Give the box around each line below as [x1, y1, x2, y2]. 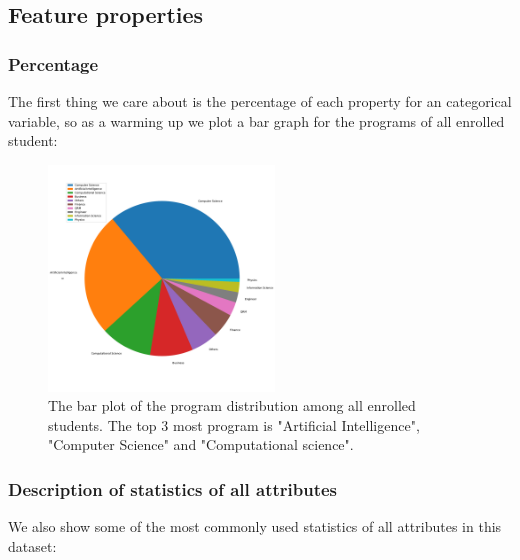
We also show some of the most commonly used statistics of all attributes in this [8, 516, 502, 537]
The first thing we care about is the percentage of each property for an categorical [8, 91, 512, 111]
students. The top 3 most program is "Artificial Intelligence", [48, 414, 420, 435]
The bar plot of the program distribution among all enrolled [48, 395, 416, 416]
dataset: [8, 535, 57, 556]
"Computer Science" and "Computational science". [48, 434, 354, 455]
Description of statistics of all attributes [8, 476, 338, 501]
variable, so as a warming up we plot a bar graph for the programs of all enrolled [8, 110, 505, 131]
